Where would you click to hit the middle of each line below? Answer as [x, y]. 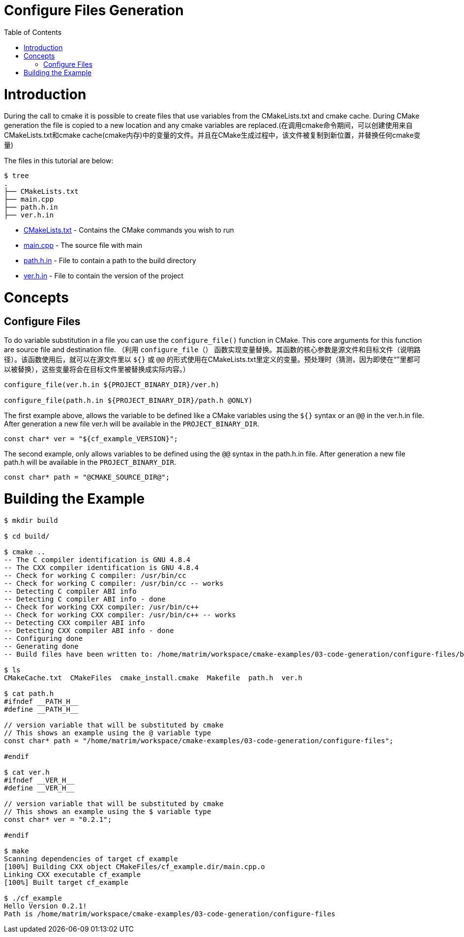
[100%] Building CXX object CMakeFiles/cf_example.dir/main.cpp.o [135, 866]
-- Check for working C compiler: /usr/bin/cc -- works [114, 583]
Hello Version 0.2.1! [45, 906]
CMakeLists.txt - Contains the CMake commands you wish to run [129, 230]
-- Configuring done [43, 638]
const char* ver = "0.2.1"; [58, 819]
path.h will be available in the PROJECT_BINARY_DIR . [90, 462]
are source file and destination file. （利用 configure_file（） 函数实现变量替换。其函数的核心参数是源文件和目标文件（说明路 [212, 350]
